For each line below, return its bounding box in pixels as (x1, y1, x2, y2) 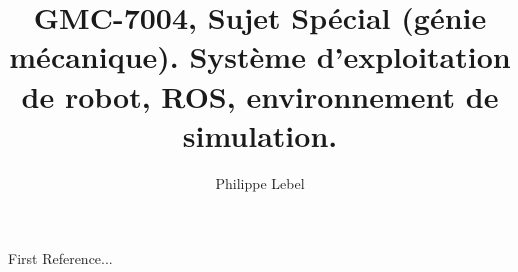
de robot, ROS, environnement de (21, 75, 499, 116)
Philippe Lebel (215, 172, 305, 193)
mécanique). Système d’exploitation (9, 36, 511, 77)
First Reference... (8, 248, 113, 269)
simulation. (182, 114, 338, 155)
